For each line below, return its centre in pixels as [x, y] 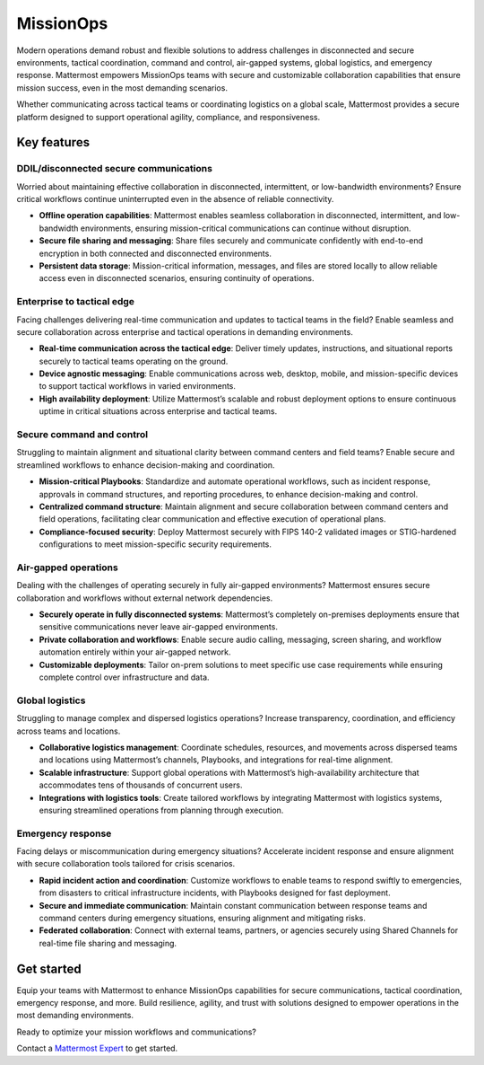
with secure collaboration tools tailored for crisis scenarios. [126, 864]
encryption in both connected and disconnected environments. [156, 253]
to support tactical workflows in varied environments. [138, 386]
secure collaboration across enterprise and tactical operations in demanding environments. [185, 331]
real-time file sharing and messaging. [108, 943]
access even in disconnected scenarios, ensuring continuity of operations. [177, 278]
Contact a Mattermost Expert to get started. [97, 1048]
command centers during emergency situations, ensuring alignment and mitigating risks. [203, 918]
